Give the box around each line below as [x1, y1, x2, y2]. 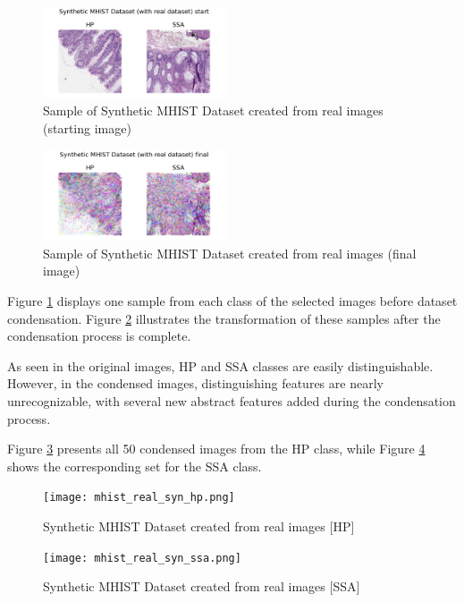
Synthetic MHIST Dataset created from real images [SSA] [43, 577, 360, 596]
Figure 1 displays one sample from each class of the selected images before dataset [7, 292, 458, 310]
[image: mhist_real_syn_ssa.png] [43, 551, 241, 564]
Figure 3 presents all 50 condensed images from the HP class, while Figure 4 [7, 439, 426, 458]
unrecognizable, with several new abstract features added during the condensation [7, 392, 456, 411]
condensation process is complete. [7, 326, 191, 345]
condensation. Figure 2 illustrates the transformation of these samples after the [7, 309, 441, 327]
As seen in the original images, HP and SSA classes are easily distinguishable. [7, 356, 434, 375]
